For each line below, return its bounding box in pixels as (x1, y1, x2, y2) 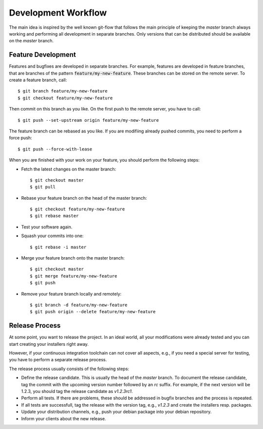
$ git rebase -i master (30, 244, 87, 250)
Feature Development (9, 51, 76, 59)
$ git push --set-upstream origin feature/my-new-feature (18, 117, 159, 123)
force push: (9, 135, 32, 141)
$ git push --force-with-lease (18, 146, 93, 152)
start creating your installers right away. (9, 341, 89, 347)
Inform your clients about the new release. (21, 415, 106, 421)
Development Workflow (9, 7, 107, 18)
